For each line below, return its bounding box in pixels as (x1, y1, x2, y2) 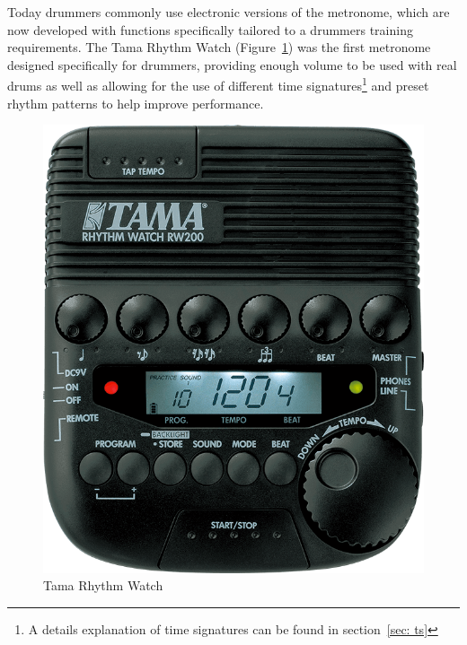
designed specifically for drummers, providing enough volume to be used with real (7, 55, 457, 74)
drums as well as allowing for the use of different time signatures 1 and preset (7, 74, 429, 95)
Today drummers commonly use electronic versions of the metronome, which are (7, 3, 450, 21)
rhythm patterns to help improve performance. (7, 93, 264, 112)
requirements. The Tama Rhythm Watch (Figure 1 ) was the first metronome (7, 38, 431, 57)
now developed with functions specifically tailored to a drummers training (7, 20, 413, 39)
